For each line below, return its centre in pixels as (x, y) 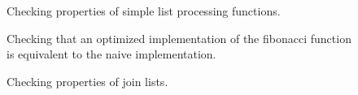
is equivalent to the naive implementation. (111, 54)
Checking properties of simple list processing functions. (144, 11)
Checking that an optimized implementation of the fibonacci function (179, 38)
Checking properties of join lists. (87, 81)
